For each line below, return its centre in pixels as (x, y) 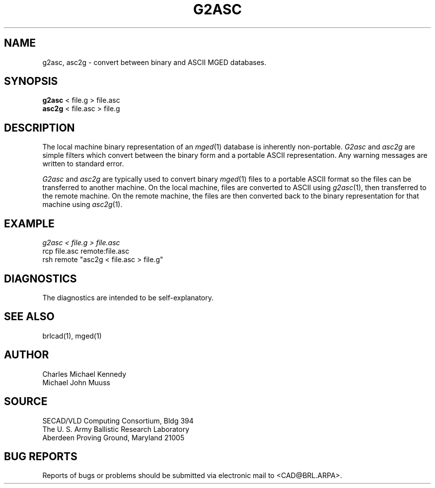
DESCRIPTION (39, 128)
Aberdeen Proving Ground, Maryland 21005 (113, 437)
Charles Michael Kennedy (84, 374)
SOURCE (26, 402)
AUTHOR (27, 355)
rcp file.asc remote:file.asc (86, 251)
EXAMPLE (29, 223)
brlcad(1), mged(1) (72, 336)
